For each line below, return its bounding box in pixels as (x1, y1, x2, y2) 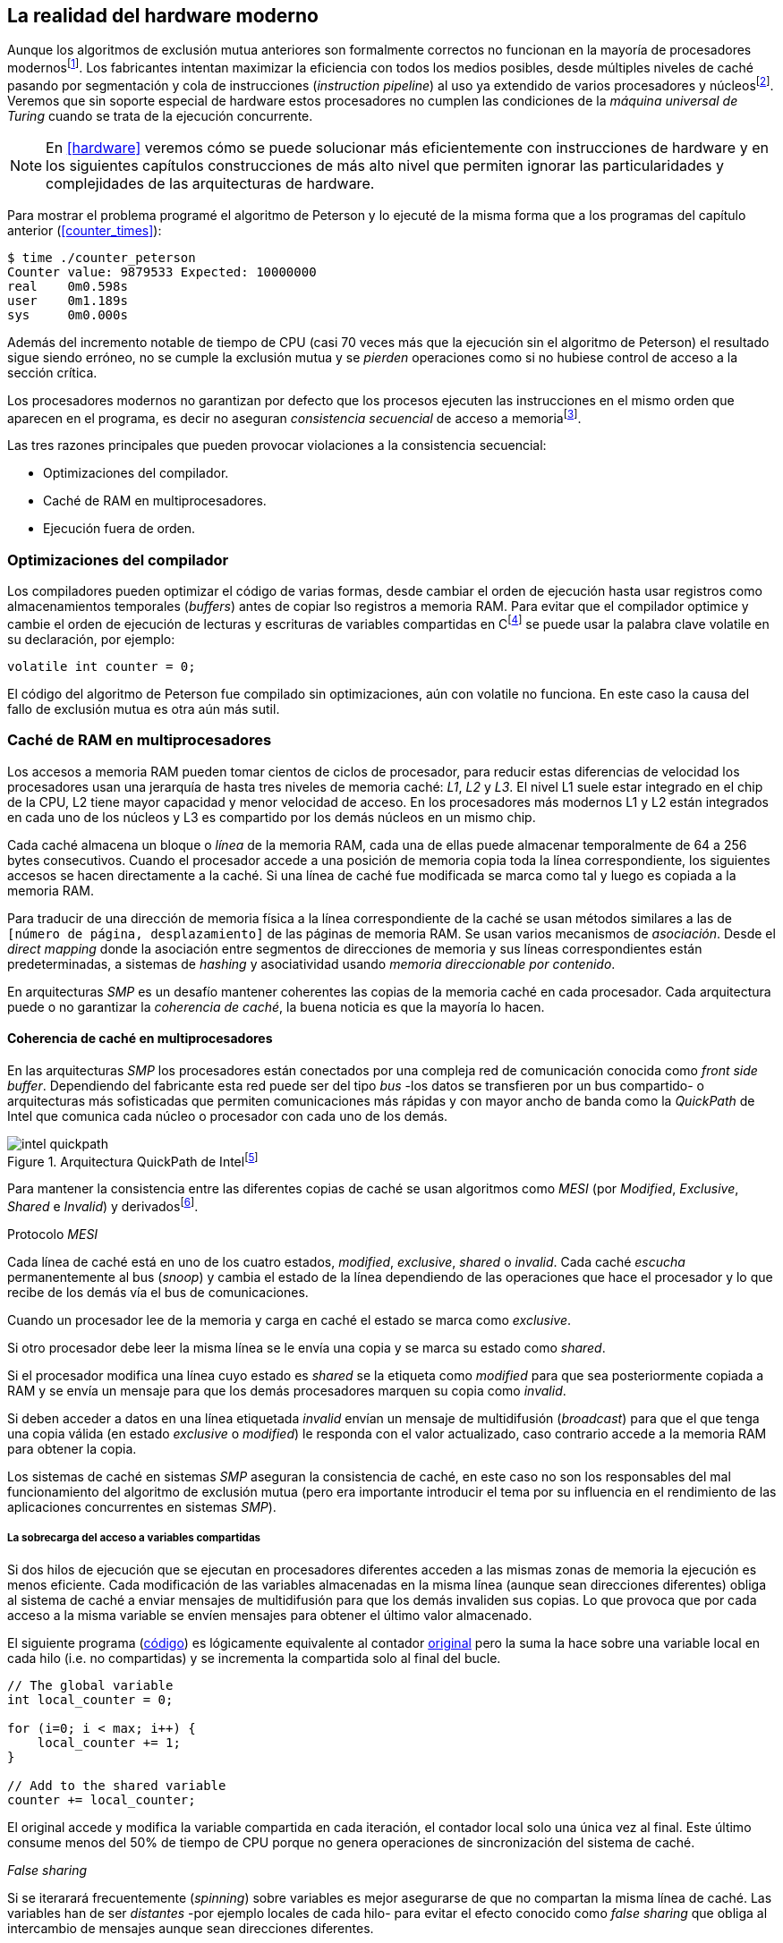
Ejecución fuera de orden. (43, 521, 196, 537)
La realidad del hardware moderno (7, 4, 319, 27)
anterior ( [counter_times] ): (7, 222, 162, 238)
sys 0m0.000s (7, 307, 128, 322)
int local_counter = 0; (7, 1692, 174, 1707)
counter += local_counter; (7, 1792, 196, 1807)
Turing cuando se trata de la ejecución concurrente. (7, 107, 313, 123)
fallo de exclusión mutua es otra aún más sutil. (7, 700, 280, 717)
